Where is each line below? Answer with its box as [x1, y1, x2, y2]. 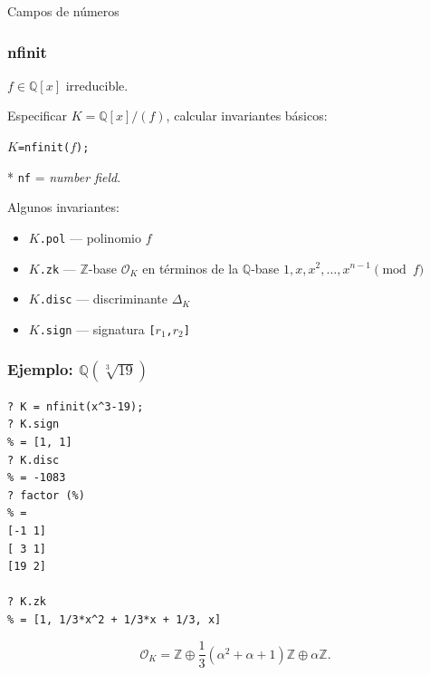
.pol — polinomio [39, 227, 141, 246]
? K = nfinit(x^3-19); [7, 400, 144, 413]
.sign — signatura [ [39, 319, 156, 338]
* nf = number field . [7, 167, 121, 186]
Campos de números [7, 2, 119, 20]
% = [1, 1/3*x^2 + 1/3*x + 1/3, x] [7, 612, 222, 626]
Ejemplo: [7, 358, 73, 381]
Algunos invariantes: [7, 198, 119, 217]
